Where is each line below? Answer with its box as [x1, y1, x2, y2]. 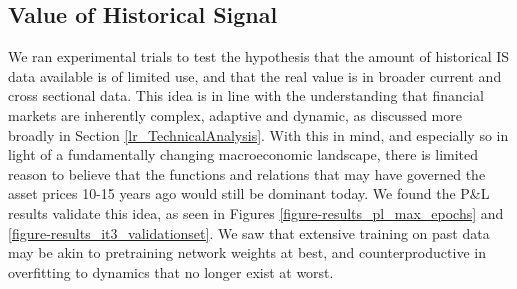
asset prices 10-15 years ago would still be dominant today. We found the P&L [8, 183, 490, 204]
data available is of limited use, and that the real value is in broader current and [8, 65, 502, 86]
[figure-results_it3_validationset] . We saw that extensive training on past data [8, 222, 490, 243]
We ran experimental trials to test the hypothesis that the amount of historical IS [8, 46, 510, 67]
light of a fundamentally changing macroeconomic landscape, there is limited [8, 144, 479, 165]
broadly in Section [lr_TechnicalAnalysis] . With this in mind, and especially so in [8, 124, 509, 145]
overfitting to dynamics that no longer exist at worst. [8, 261, 334, 282]
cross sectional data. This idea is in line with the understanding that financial [8, 85, 484, 106]
